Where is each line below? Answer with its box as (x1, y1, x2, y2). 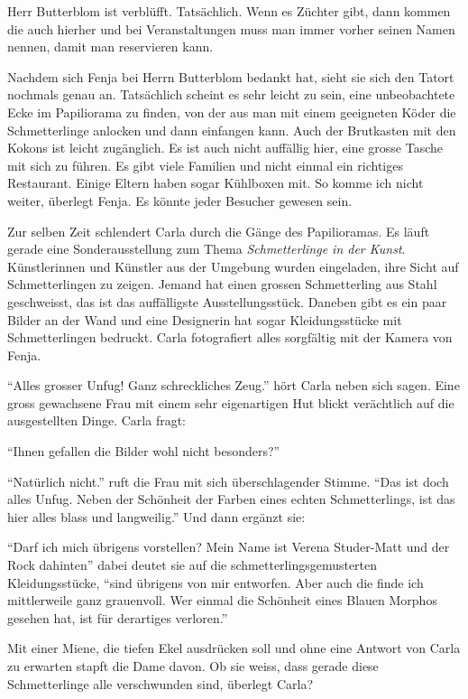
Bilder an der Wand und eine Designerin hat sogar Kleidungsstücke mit (7, 310, 402, 329)
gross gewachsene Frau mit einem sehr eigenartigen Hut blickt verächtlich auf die (7, 393, 454, 412)
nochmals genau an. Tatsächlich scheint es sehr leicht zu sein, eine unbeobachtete (7, 85, 455, 104)
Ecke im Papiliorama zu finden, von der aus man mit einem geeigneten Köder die (7, 102, 456, 121)
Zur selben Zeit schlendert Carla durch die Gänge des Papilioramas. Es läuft (7, 221, 430, 240)
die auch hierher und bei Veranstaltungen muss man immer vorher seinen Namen (7, 19, 455, 38)
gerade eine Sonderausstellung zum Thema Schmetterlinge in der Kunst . (7, 239, 406, 258)
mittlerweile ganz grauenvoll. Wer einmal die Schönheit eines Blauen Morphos (7, 591, 437, 610)
